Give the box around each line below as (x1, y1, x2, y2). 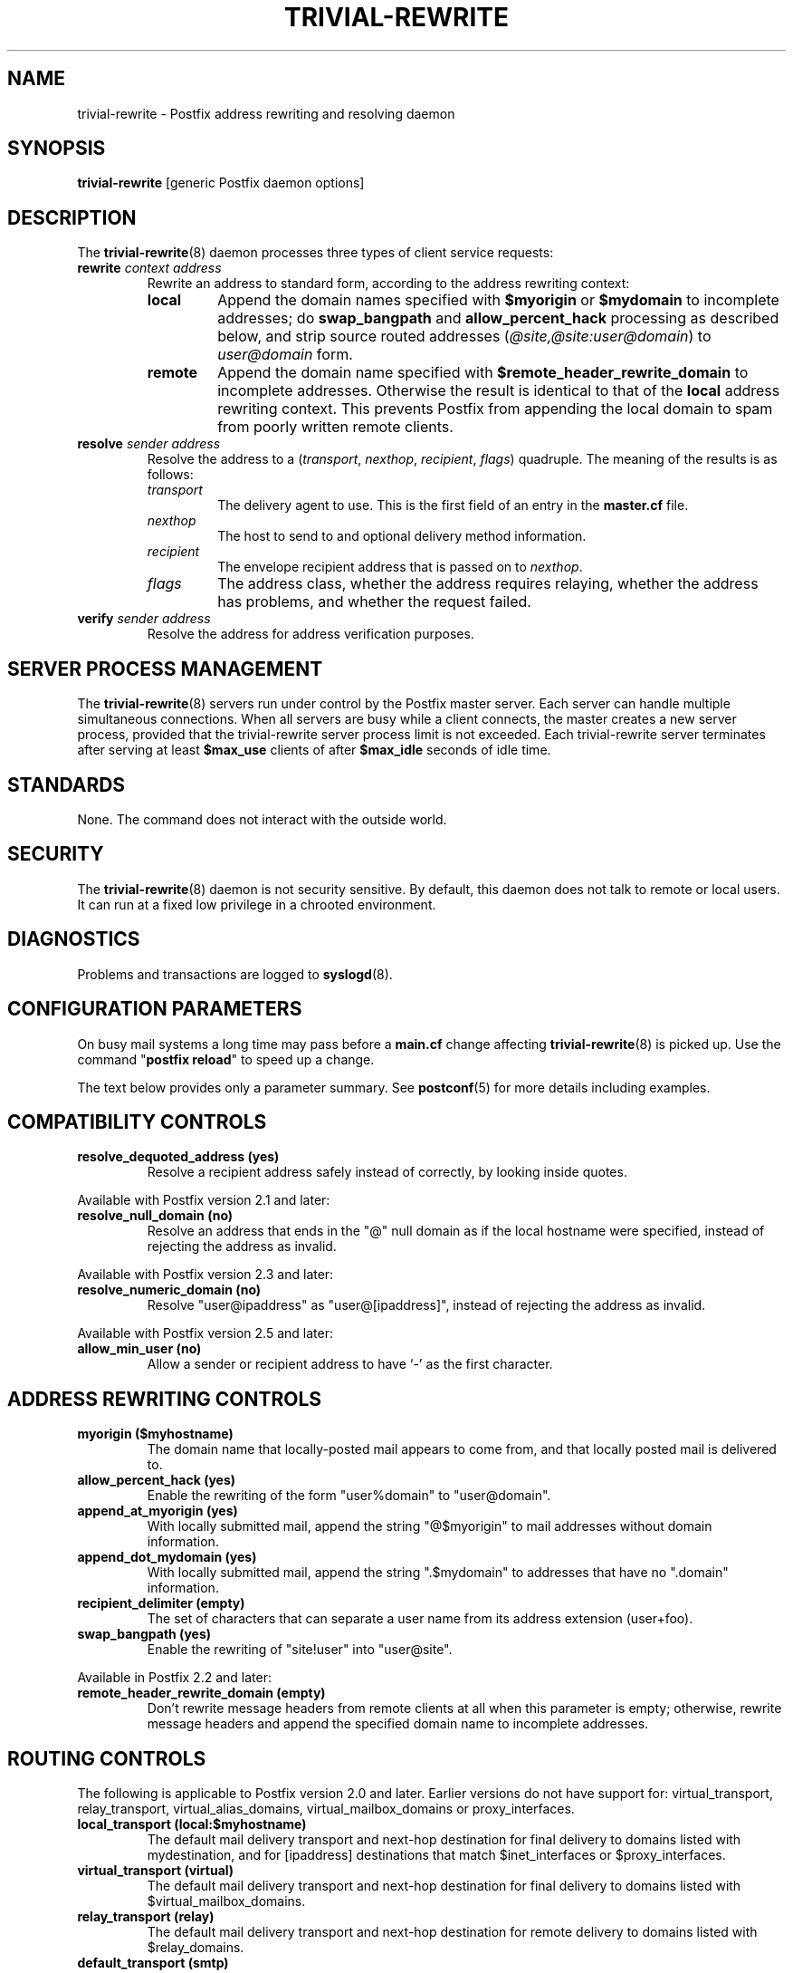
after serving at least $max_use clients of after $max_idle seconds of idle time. (77, 742, 551, 758)
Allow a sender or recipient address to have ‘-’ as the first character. (147, 1356, 553, 1372)
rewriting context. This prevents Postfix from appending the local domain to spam (217, 399, 773, 419)
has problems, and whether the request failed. (217, 592, 531, 611)
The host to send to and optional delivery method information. (217, 528, 587, 544)
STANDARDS (7, 773, 126, 796)
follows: (147, 467, 194, 483)
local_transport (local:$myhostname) (77, 1816, 307, 1833)
